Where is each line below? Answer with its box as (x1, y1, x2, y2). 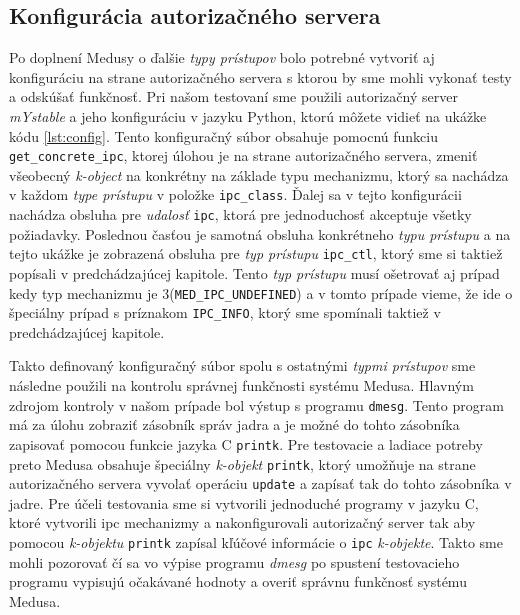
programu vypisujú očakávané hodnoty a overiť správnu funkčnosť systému (9, 571, 467, 592)
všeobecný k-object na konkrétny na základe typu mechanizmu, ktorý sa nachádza (9, 164, 509, 185)
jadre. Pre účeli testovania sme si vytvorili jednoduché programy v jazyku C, (9, 492, 479, 513)
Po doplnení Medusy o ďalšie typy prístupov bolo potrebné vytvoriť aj (9, 47, 435, 68)
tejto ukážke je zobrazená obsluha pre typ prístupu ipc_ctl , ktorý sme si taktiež (9, 243, 503, 264)
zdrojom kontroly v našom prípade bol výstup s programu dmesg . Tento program (9, 394, 504, 415)
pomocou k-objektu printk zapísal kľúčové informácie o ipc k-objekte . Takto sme (9, 532, 503, 553)
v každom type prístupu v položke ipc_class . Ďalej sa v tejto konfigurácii (9, 184, 462, 205)
